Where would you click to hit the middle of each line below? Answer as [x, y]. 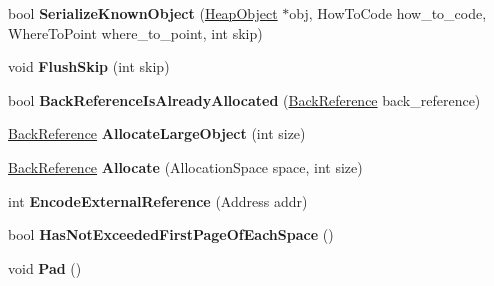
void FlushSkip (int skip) [89, 66]
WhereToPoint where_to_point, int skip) [135, 32]
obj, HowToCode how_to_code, [388, 13]
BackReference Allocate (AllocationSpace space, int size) [185, 166]
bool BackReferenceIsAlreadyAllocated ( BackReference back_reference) [244, 99]
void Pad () [45, 267]
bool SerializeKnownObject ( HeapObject [143, 13]
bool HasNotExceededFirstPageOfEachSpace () [171, 234]
